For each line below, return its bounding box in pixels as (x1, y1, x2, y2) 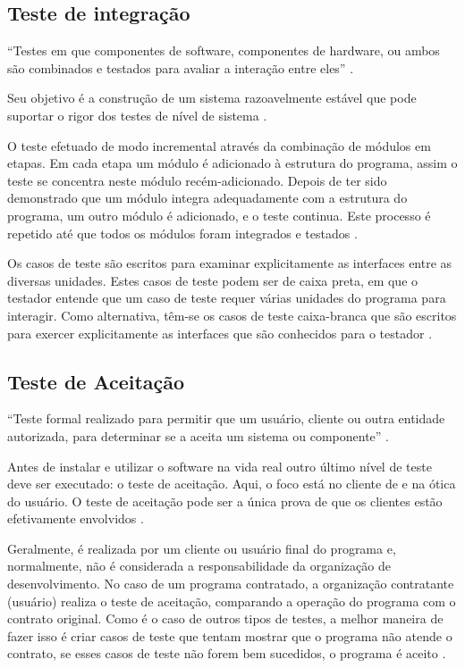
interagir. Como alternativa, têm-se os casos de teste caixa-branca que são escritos (7, 305, 457, 324)
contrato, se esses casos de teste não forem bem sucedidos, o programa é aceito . (7, 644, 446, 663)
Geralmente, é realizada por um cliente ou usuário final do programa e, (7, 539, 396, 557)
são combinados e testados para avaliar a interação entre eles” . (7, 58, 354, 77)
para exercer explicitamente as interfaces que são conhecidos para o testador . (7, 323, 433, 342)
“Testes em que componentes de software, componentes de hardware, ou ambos (7, 41, 440, 60)
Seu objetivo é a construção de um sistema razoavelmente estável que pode (7, 88, 417, 107)
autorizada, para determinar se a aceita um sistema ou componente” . (7, 426, 389, 445)
